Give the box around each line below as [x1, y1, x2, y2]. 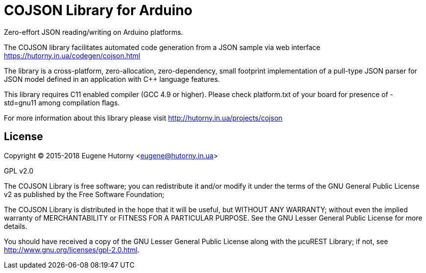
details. [4, 222, 27, 230]
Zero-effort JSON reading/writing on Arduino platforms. [4, 27, 183, 36]
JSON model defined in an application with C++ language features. [4, 74, 220, 83]
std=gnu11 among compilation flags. [4, 98, 120, 107]
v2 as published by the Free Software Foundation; [4, 190, 165, 199]
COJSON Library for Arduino [4, 2, 192, 19]
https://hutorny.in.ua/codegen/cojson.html [4, 51, 141, 60]
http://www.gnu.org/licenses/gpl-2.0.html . [4, 245, 140, 254]
